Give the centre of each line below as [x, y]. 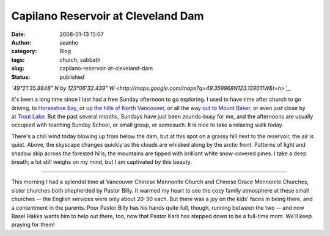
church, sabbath [80, 60]
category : [24, 51]
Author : [21, 42]
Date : [18, 34]
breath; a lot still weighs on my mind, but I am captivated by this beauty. [102, 162]
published [72, 77]
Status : [21, 77]
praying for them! [33, 225]
